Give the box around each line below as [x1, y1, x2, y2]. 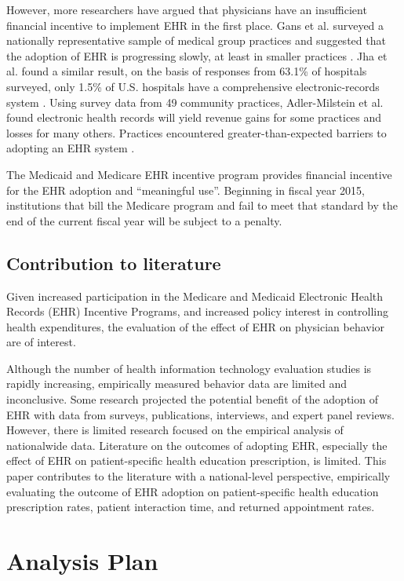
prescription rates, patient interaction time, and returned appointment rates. [6, 499, 375, 515]
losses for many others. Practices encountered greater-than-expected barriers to [6, 124, 387, 141]
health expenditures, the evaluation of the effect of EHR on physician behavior [6, 318, 385, 334]
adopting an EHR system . [6, 140, 135, 156]
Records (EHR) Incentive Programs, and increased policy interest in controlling [6, 303, 389, 320]
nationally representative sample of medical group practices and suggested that [6, 32, 386, 49]
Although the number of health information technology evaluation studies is [6, 360, 372, 376]
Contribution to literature [6, 250, 221, 275]
